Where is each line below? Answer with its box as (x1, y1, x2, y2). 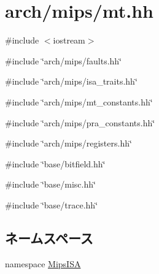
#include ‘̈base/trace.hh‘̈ (5, 198, 98, 211)
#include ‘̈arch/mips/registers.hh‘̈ (5, 137, 132, 150)
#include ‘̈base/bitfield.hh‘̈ (5, 157, 106, 170)
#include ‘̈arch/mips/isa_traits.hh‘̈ (5, 75, 138, 88)
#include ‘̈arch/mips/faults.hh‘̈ (5, 54, 122, 67)
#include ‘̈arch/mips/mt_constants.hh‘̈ (5, 95, 153, 108)
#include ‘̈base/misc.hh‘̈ (5, 178, 96, 191)
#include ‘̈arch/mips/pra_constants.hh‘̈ (5, 116, 155, 129)
